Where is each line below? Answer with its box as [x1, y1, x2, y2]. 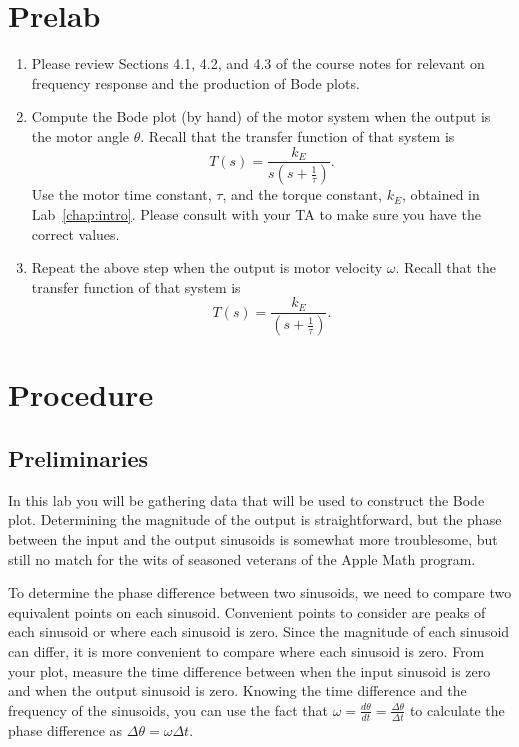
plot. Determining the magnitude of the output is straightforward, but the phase [8, 509, 502, 530]
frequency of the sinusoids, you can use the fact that [8, 699, 329, 720]
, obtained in [401, 184, 480, 205]
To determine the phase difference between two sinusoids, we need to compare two [8, 582, 512, 603]
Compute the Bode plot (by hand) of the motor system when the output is [31, 106, 491, 127]
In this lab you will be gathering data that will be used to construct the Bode [8, 489, 485, 510]
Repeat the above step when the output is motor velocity [31, 257, 383, 278]
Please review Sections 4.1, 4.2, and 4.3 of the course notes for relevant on [31, 53, 485, 74]
